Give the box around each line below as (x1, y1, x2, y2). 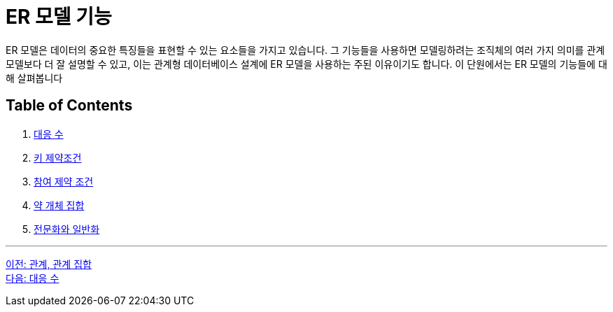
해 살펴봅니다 (6, 71, 63, 84)
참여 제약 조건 (34, 175, 94, 187)
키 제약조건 (34, 151, 82, 164)
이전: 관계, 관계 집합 (6, 257, 92, 270)
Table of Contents (6, 97, 133, 115)
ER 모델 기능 (6, 5, 112, 29)
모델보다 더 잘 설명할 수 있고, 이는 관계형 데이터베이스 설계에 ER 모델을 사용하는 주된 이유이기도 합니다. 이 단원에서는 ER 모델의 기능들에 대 (6, 57, 607, 70)
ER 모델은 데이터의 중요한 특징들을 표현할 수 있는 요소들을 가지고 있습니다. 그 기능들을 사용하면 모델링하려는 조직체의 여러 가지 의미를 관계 (6, 43, 605, 56)
